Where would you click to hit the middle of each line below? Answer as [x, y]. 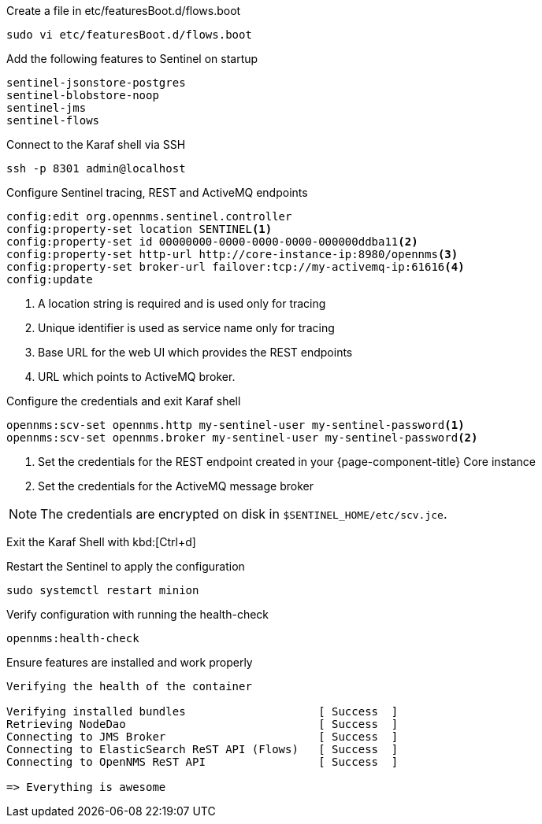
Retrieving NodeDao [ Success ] [202, 724]
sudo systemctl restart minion [103, 590]
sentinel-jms [46, 108]
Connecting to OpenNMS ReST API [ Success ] [202, 762]
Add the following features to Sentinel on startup [132, 59]
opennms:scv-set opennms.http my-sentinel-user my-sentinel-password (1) [236, 425]
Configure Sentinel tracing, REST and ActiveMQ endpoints [157, 192]
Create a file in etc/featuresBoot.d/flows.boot [124, 11]
